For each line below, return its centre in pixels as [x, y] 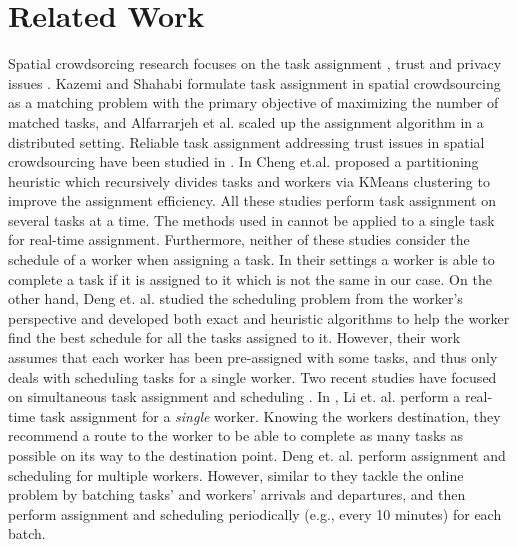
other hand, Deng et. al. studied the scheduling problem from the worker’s [235, 298]
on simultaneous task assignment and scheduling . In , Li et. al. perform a [234, 396]
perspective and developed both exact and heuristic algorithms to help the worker [259, 317]
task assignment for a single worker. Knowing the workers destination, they [270, 415]
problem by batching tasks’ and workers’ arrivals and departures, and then [237, 494]
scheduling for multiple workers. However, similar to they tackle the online [236, 474]
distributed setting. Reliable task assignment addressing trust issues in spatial [246, 141]
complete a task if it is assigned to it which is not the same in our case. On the [250, 278]
